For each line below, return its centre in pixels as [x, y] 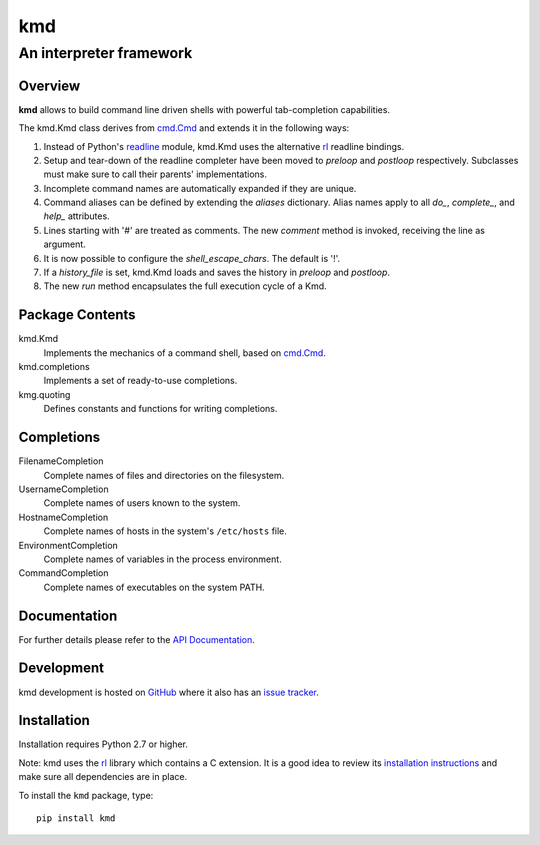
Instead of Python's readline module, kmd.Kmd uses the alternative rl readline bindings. [224, 146]
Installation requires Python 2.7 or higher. [103, 744]
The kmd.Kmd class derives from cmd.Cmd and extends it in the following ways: [184, 128]
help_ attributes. [76, 216]
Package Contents [77, 315]
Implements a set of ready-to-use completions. [140, 381]
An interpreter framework [105, 53]
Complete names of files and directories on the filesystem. [164, 475]
